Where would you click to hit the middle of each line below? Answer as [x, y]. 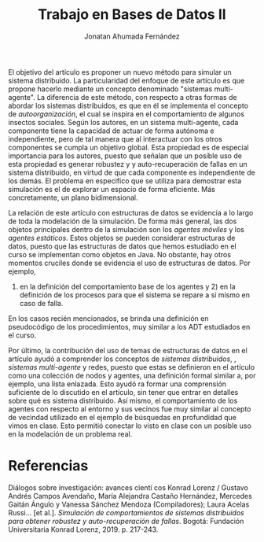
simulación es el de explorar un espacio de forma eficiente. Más [112, 189]
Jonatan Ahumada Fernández [132, 36]
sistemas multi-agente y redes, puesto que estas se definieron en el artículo [132, 367]
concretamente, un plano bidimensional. [73, 197]
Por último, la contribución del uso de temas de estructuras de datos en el [128, 350]
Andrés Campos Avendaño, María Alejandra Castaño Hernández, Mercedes [130, 496]
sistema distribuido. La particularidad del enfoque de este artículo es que [126, 80]
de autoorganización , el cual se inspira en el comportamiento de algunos [126, 114]
